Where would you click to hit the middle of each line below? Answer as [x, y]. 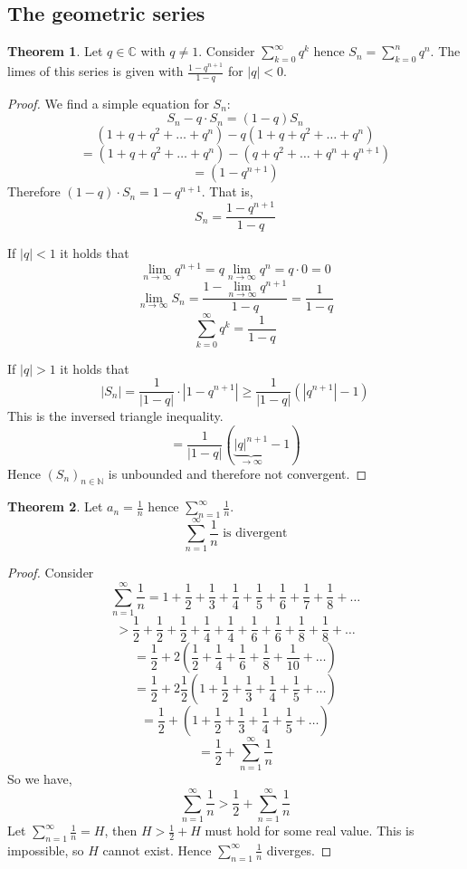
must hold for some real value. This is [310, 831]
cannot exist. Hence [157, 850]
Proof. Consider [51, 573]
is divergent [255, 534]
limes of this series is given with [95, 71]
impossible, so [46, 850]
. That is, [227, 191]
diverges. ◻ [299, 850]
